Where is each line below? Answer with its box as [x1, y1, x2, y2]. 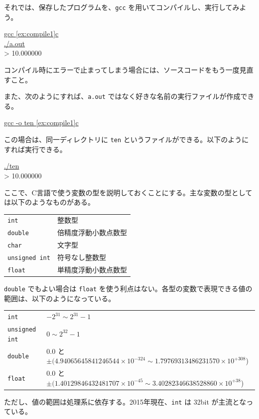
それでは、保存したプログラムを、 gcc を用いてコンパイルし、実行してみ [4, 2, 240, 12]
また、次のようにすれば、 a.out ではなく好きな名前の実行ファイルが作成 [4, 91, 241, 101]
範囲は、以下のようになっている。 [4, 293, 116, 303]
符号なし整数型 [57, 252, 106, 262]
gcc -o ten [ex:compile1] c [4, 117, 79, 128]
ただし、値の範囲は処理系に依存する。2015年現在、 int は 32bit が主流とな [4, 396, 247, 407]
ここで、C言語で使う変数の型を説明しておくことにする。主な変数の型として [4, 187, 253, 197]
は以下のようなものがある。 [4, 197, 95, 207]
